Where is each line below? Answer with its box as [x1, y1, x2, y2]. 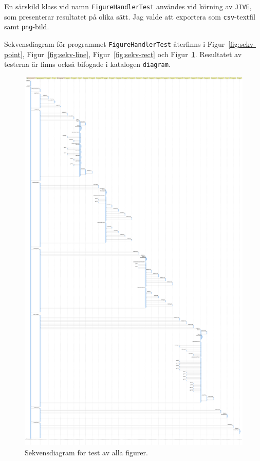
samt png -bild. [4, 21, 49, 32]
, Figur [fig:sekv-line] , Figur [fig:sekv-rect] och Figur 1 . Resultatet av [22, 48, 242, 59]
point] [4, 48, 23, 59]
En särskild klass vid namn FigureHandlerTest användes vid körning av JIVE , [4, 1, 252, 11]
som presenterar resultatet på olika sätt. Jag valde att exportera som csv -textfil [4, 11, 255, 22]
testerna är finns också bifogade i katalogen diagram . [4, 59, 171, 69]
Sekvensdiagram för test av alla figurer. [25, 447, 148, 457]
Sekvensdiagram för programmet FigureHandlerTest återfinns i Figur [4, 38, 225, 49]
